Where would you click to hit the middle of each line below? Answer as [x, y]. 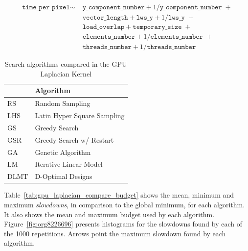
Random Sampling [63, 103]
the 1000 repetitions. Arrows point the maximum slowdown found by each [115, 233]
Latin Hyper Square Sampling [80, 115]
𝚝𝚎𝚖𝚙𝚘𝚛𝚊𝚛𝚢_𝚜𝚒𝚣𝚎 [157, 27]
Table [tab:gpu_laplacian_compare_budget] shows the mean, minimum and [119, 195]
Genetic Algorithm [63, 152]
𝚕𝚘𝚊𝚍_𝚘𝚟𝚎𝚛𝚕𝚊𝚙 [103, 27]
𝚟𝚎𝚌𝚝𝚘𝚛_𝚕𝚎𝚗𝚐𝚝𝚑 [105, 18]
